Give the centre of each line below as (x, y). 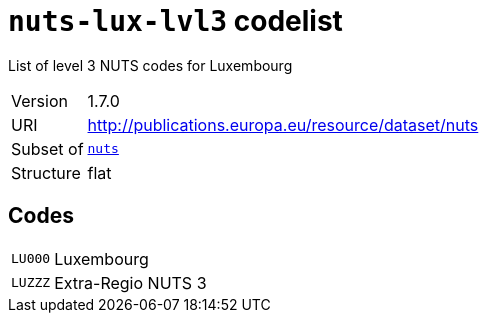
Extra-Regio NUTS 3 (130, 282)
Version (39, 100)
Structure (46, 172)
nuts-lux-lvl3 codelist (175, 21)
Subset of (47, 148)
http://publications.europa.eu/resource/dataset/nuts (283, 124)
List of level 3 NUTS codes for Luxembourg (150, 65)
